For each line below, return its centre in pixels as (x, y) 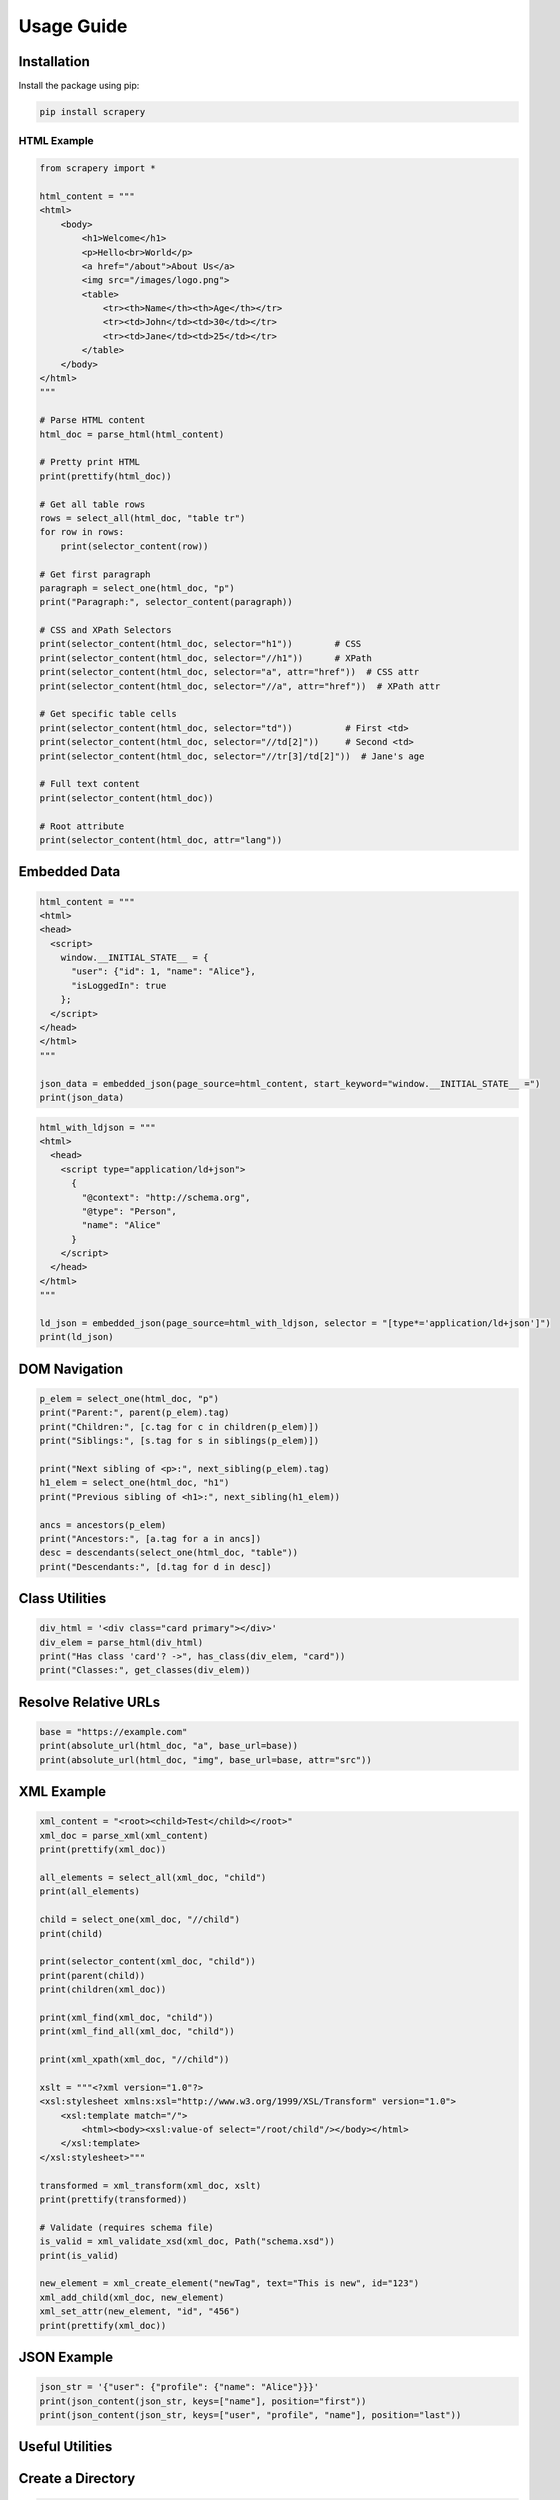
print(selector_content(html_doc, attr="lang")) (161, 839)
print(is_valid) (79, 2255)
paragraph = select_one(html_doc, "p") (137, 588)
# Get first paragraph (95, 574)
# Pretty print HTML (89, 462)
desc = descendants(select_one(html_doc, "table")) (169, 1553)
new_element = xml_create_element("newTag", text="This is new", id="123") (229, 2283)
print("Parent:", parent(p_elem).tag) (134, 1413)
